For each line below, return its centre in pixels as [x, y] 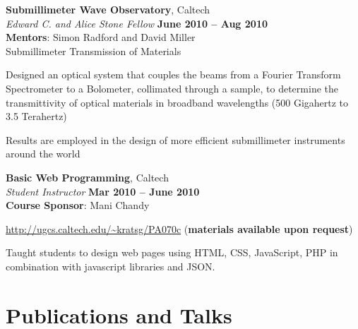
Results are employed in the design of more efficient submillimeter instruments [175, 139]
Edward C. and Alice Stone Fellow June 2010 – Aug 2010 [137, 23]
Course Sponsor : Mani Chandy [78, 205]
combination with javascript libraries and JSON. [111, 266]
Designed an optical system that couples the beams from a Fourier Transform [173, 74]
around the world [43, 154]
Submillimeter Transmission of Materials [94, 50]
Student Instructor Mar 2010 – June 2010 [103, 191]
